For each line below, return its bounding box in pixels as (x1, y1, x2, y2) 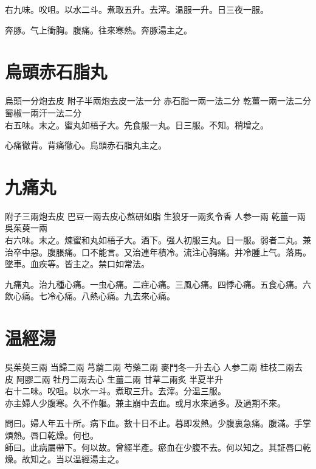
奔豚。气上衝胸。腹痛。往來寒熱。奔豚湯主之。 (5, 23, 192, 36)
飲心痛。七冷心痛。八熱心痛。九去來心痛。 (5, 290, 175, 302)
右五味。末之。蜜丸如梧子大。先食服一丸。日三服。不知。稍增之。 (5, 118, 269, 131)
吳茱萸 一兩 (5, 221, 47, 234)
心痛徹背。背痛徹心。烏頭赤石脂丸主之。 (5, 139, 167, 151)
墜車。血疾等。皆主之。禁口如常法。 (5, 257, 149, 270)
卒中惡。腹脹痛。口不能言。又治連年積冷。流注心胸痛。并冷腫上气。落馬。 (13, 245, 311, 258)
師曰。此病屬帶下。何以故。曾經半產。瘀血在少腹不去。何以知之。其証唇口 (5, 440, 303, 453)
